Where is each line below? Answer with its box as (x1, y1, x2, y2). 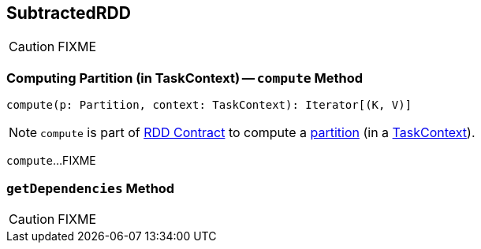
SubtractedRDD (6, 3, 131, 23)
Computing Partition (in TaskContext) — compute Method (6, 69, 364, 86)
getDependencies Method (6, 180, 175, 196)
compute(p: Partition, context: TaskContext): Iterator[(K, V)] (6, 98, 412, 112)
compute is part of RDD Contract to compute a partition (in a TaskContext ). (40, 124, 475, 141)
